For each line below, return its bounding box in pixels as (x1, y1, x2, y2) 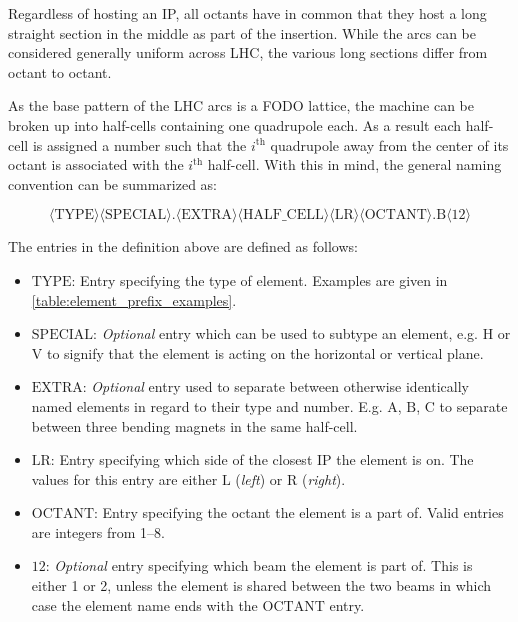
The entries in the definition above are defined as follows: (8, 236, 358, 257)
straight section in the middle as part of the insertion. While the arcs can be (8, 22, 476, 43)
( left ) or (235, 468, 283, 489)
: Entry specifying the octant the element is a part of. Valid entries (94, 502, 504, 523)
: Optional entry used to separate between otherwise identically (82, 376, 469, 397)
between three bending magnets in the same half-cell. (31, 415, 358, 436)
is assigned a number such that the (32, 134, 247, 155)
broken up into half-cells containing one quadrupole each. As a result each (8, 114, 462, 135)
